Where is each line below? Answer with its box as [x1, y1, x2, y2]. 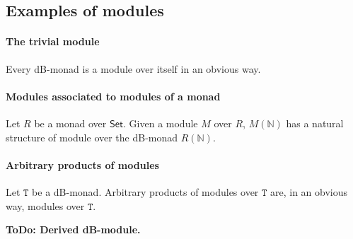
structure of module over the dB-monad [6, 129, 178, 144]
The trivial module [6, 34, 100, 49]
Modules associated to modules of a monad [6, 88, 221, 103]
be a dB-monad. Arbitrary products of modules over [32, 184, 259, 199]
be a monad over [34, 115, 107, 130]
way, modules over [6, 198, 85, 213]
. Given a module [123, 115, 198, 130]
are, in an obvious [270, 184, 348, 199]
